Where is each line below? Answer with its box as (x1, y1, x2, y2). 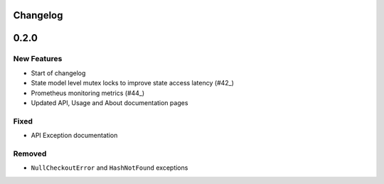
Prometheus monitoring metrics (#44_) (31, 89, 145, 97)
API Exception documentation (31, 131, 118, 140)
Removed (13, 148, 47, 158)
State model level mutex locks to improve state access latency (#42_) (31, 79, 235, 87)
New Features (13, 54, 63, 64)
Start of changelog (31, 68, 86, 77)
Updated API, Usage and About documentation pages (31, 98, 188, 107)
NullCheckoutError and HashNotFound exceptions (31, 163, 188, 172)
